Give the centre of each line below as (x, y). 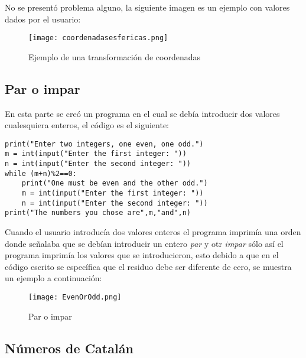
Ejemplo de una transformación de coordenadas (114, 56)
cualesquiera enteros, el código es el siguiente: (87, 125)
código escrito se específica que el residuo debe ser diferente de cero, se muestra (148, 266)
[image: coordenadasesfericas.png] (98, 38)
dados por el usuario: (43, 19)
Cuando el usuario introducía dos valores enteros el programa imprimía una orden (153, 232)
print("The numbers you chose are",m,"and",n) (98, 213)
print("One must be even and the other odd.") (115, 183)
